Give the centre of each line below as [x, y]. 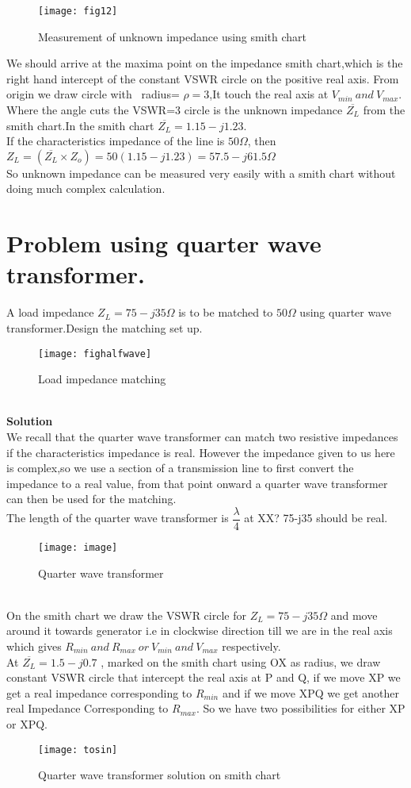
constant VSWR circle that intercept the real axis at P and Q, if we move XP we [204, 677]
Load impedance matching [102, 379]
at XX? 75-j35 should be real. [316, 518]
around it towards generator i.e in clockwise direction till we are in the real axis [200, 630]
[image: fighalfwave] [95, 354]
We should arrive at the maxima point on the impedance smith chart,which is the [205, 63]
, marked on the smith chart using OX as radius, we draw [241, 661]
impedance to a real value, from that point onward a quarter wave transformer [197, 483]
